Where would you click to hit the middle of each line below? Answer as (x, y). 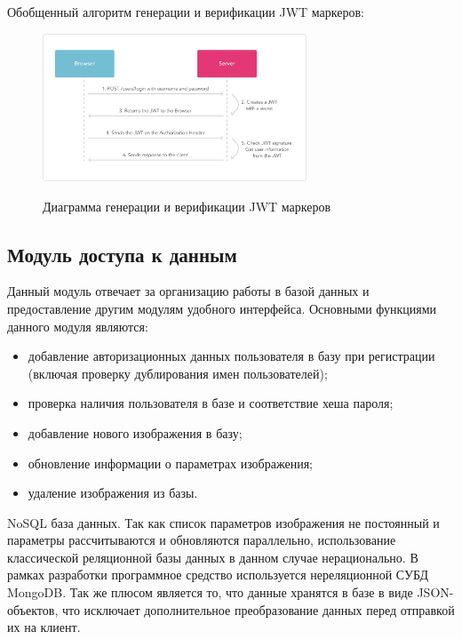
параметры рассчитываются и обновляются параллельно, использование (202, 540)
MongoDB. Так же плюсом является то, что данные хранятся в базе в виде (210, 592)
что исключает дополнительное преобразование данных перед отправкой (258, 609)
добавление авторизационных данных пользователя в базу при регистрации (231, 356)
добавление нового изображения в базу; (135, 432)
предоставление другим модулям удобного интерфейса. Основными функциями (222, 308)
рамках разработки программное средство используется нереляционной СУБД (218, 575)
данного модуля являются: (78, 326)
